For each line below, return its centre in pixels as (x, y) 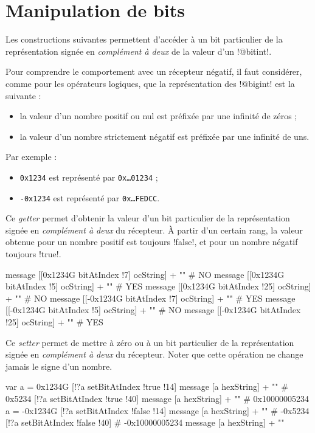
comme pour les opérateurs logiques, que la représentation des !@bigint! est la (150, 83)
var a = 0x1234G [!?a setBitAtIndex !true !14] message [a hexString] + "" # (147, 386)
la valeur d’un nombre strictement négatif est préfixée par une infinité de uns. (164, 136)
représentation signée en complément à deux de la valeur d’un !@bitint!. (139, 51)
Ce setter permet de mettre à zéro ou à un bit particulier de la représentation (150, 342)
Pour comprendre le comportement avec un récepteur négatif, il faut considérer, (154, 71)
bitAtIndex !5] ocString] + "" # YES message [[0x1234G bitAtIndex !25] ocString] (158, 286)
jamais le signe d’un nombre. (59, 366)
